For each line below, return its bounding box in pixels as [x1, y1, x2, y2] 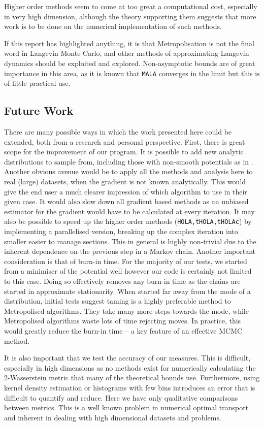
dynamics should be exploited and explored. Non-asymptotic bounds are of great [4, 57, 255, 68]
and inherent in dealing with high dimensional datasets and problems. [4, 412, 221, 422]
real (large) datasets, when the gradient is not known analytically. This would [4, 176, 246, 186]
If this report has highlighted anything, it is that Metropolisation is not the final [4, 38, 254, 48]
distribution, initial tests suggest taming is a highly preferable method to [4, 296, 231, 306]
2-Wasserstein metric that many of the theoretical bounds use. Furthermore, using [4, 372, 260, 383]
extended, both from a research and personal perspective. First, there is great [4, 136, 245, 147]
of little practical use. [4, 78, 71, 88]
